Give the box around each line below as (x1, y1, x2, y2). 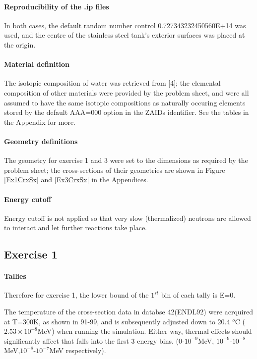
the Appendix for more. (4, 116, 75, 127)
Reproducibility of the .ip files (4, 1, 109, 11)
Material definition (4, 59, 69, 69)
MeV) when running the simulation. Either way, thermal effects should (37, 326, 252, 336)
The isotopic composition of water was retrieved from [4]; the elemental (4, 78, 221, 88)
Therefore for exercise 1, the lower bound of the (4, 290, 149, 300)
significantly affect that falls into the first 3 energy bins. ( (4, 335, 179, 346)
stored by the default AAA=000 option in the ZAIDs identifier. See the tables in (4, 107, 249, 117)
